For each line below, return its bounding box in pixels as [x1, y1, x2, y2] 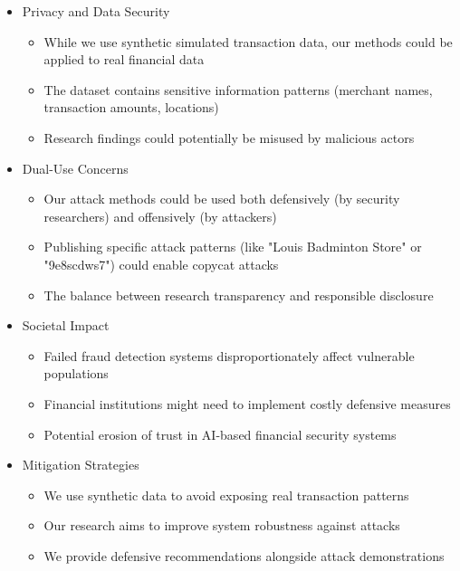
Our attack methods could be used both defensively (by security [43, 189, 400, 208]
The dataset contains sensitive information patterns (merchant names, [43, 80, 433, 99]
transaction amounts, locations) [43, 98, 219, 117]
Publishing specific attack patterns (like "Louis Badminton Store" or [43, 237, 422, 256]
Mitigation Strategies [22, 455, 139, 474]
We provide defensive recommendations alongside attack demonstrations [43, 546, 445, 565]
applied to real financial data [43, 50, 205, 69]
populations [43, 364, 109, 383]
